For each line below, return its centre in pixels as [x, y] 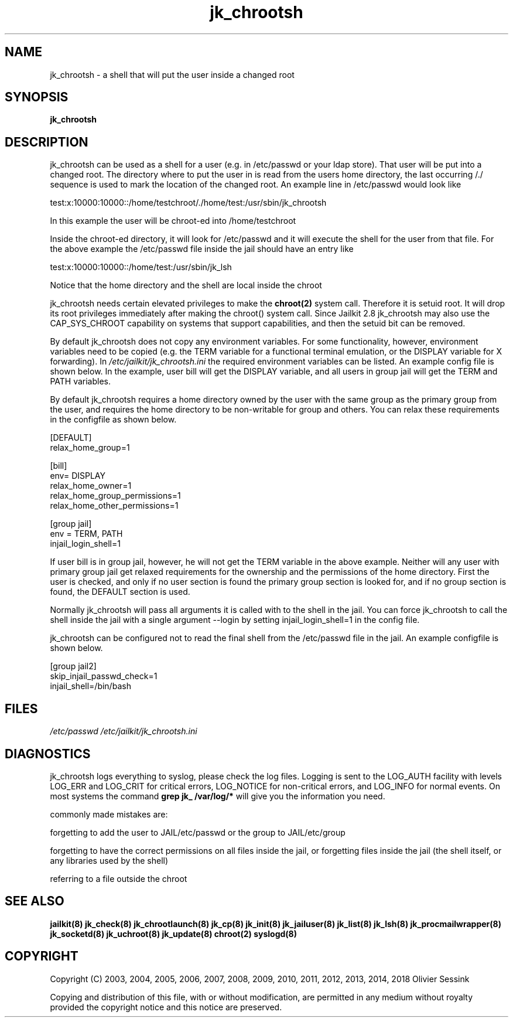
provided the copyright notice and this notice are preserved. [166, 1007]
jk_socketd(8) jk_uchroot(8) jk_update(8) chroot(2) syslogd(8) [173, 934]
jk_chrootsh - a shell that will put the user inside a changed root [172, 74]
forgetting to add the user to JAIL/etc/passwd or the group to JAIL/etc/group [198, 832]
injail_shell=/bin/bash [90, 686]
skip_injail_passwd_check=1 [104, 676]
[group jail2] [73, 666]
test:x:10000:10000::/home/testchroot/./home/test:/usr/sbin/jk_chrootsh [188, 203]
